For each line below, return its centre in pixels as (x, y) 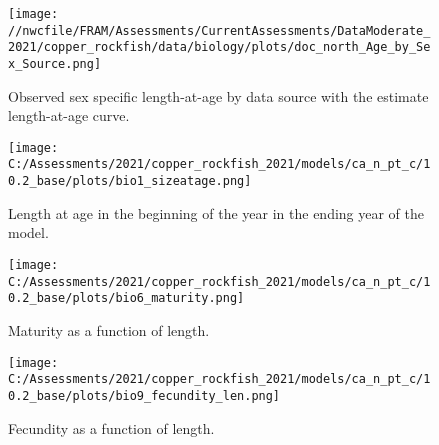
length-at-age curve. (69, 115)
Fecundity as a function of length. (111, 427)
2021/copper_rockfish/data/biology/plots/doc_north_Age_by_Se (219, 47)
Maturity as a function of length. (109, 329)
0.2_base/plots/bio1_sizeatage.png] (130, 181)
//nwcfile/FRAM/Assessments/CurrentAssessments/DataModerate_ (219, 30)
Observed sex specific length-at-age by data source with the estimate (218, 95)
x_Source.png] (55, 63)
